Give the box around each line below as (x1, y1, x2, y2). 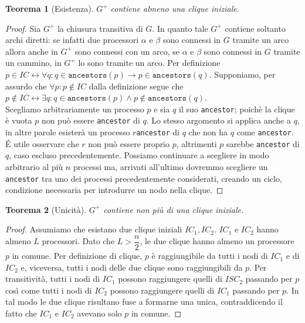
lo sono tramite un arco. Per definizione (78, 56, 221, 69)
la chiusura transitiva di (57, 22, 143, 34)
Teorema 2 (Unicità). (5, 203, 87, 215)
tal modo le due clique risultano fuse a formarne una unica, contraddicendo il (5, 295, 283, 308)
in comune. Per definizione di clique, (12, 249, 143, 262)
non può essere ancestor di (41, 114, 140, 126)
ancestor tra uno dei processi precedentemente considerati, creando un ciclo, (5, 172, 282, 184)
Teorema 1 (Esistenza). (5, 2, 94, 14)
